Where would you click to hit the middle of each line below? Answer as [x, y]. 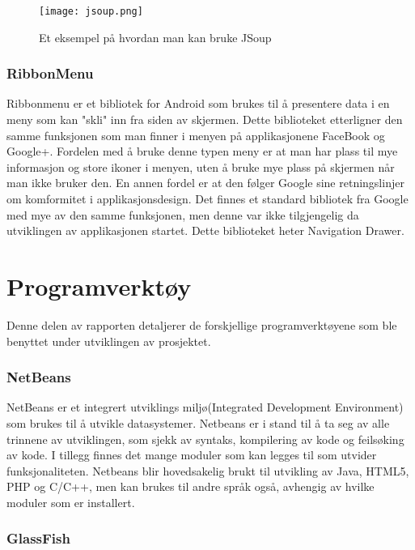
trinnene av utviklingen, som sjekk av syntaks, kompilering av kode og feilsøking [205, 439]
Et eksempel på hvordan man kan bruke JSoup [155, 37]
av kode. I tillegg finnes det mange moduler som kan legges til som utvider [192, 455]
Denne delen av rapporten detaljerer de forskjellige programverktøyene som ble [202, 324]
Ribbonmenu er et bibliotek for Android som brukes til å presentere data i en [198, 103]
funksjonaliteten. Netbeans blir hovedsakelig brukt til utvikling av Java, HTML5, [208, 470]
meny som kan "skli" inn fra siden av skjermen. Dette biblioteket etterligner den [205, 119]
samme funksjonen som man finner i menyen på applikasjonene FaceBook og [196, 135]
